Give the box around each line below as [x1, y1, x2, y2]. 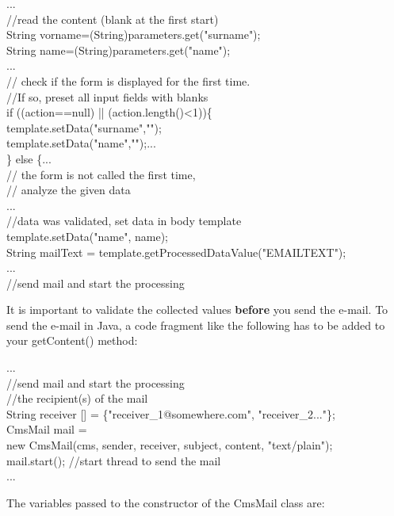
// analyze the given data [6, 182, 131, 198]
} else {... [6, 150, 52, 166]
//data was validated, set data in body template [6, 212, 242, 229]
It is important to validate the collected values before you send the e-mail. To [6, 301, 388, 318]
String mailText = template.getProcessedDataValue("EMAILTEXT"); [6, 243, 346, 260]
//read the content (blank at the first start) [6, 10, 219, 27]
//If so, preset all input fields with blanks [6, 88, 208, 105]
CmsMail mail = [6, 421, 87, 438]
